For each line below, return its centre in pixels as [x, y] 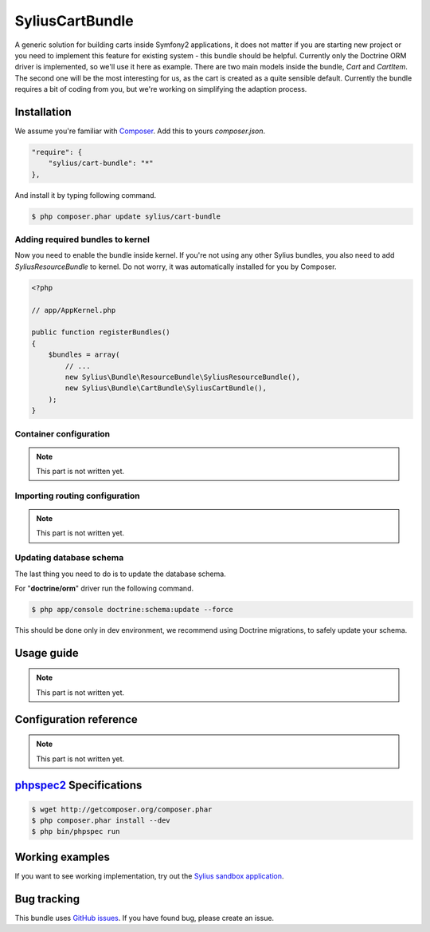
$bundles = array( [84, 355]
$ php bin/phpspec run [76, 831]
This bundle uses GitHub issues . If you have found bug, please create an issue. [145, 918]
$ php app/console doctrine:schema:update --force [133, 609]
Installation [43, 112]
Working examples [63, 857]
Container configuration [63, 433]
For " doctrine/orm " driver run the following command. [104, 588]
